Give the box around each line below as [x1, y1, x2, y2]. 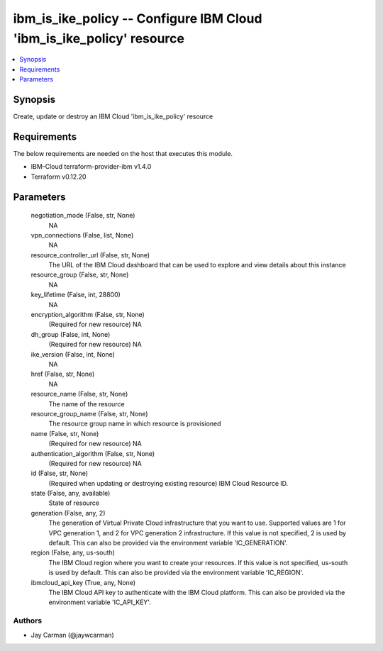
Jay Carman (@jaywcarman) [30, 630, 115, 639]
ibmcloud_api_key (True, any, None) [30, 578, 136, 586]
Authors [13, 616, 43, 625]
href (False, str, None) [30, 369, 95, 379]
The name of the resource [48, 399, 125, 408]
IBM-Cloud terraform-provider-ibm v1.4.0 [30, 162, 152, 171]
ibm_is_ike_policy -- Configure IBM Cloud [13, 11, 262, 26]
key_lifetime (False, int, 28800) [30, 291, 121, 299]
